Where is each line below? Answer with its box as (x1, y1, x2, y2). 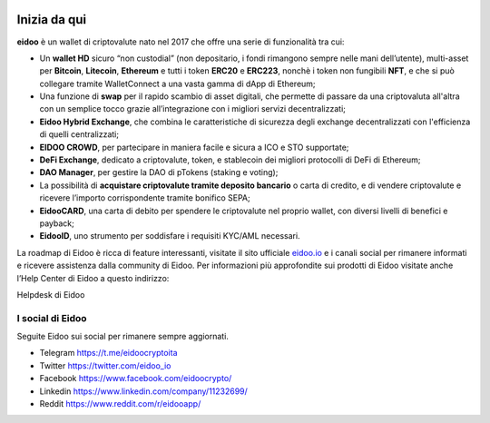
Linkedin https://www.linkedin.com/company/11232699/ (39, 386, 249, 397)
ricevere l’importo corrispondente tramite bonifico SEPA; (39, 192, 250, 203)
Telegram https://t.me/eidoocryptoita (39, 348, 178, 359)
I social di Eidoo (16, 311, 87, 324)
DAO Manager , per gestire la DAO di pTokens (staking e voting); (39, 167, 279, 178)
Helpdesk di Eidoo (16, 289, 85, 300)
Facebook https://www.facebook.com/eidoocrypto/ (39, 373, 232, 384)
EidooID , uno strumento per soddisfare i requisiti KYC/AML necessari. (39, 231, 300, 241)
